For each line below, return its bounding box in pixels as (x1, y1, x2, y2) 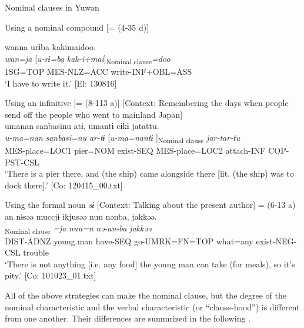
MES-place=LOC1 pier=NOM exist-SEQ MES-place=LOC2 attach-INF (5, 144, 266, 156)
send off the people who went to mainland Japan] (5, 108, 183, 120)
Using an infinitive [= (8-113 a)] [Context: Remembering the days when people (5, 97, 289, 109)
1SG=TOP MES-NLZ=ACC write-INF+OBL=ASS (5, 65, 192, 77)
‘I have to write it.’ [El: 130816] (5, 77, 117, 89)
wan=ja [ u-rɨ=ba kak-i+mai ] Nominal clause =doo (5, 52, 171, 66)
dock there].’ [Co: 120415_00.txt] (5, 178, 123, 191)
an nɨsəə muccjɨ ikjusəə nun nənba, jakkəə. (5, 210, 157, 222)
